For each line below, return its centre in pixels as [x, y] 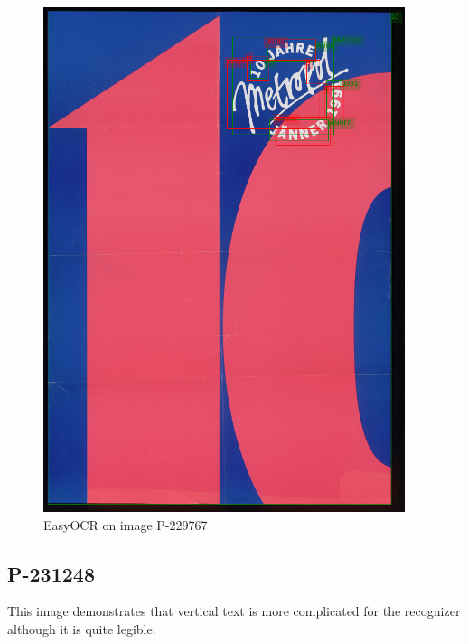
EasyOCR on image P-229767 [126, 524]
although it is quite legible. [82, 628]
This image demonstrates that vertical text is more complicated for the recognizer [234, 611]
